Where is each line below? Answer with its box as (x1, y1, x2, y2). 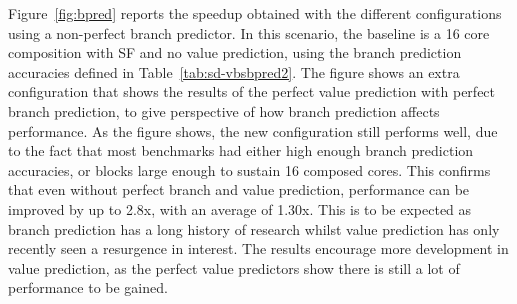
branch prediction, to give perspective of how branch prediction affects (8, 100, 440, 121)
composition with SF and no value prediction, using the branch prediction (8, 42, 462, 63)
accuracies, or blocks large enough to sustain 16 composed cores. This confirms (8, 159, 491, 180)
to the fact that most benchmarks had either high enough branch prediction (8, 140, 474, 161)
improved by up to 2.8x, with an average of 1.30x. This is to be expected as (8, 198, 472, 219)
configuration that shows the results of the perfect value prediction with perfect (8, 81, 496, 102)
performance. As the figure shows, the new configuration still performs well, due (8, 120, 498, 141)
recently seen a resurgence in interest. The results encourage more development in (8, 238, 509, 259)
